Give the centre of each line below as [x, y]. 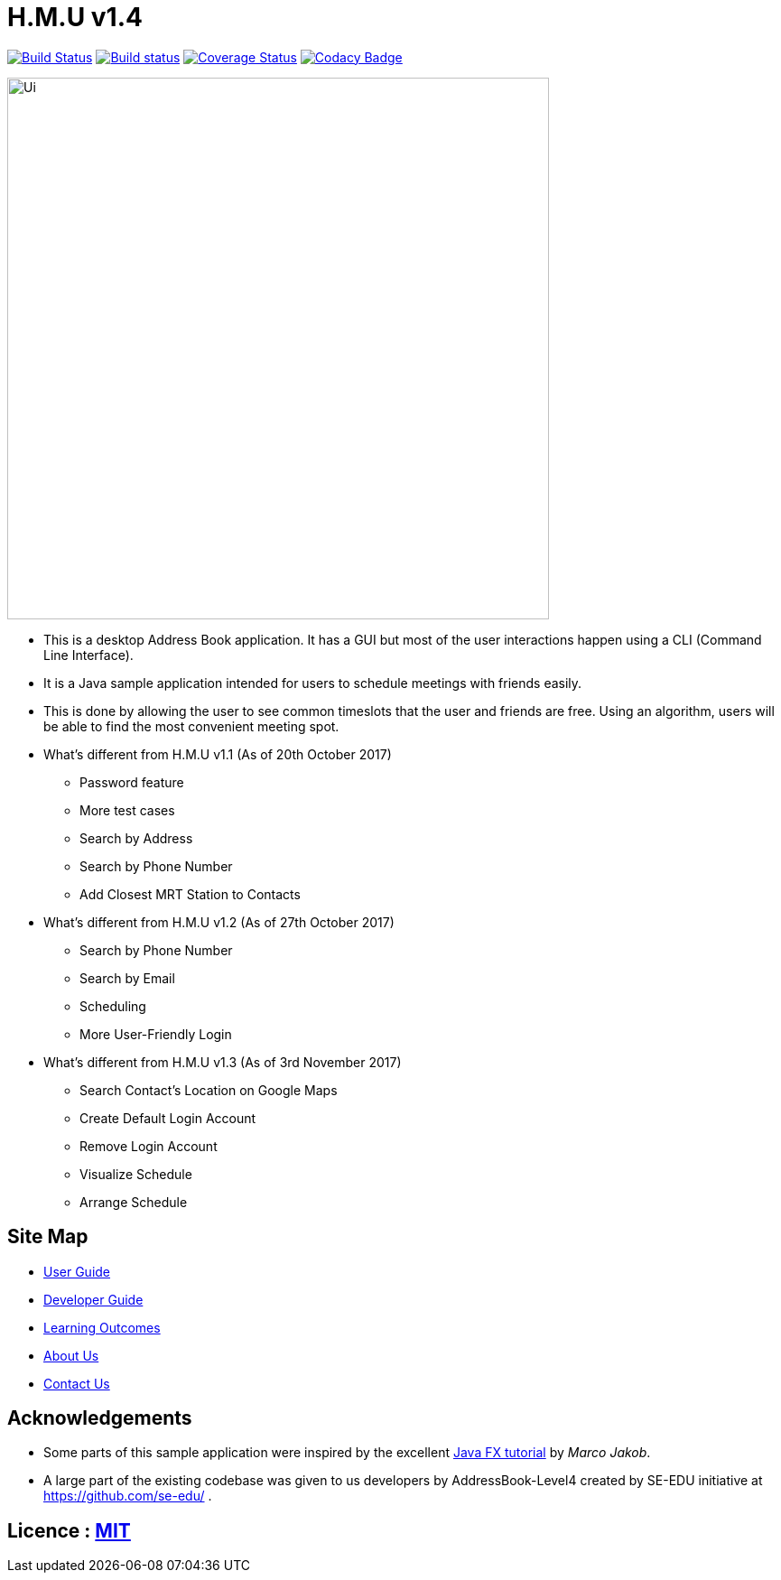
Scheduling [113, 1006]
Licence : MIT [69, 1530]
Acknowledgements [100, 1418]
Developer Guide [93, 1299]
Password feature [132, 782]
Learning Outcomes [102, 1327]
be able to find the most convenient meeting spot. [191, 726]
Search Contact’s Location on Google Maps [209, 1090]
